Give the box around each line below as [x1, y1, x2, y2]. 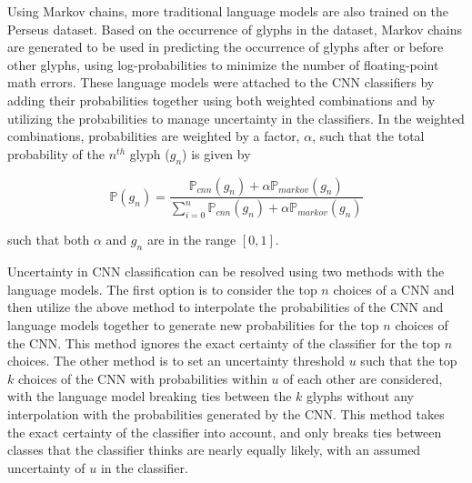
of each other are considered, [283, 368, 443, 387]
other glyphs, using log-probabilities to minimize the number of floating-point [7, 55, 439, 74]
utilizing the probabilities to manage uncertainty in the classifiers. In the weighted [7, 108, 465, 127]
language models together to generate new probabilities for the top [7, 316, 379, 334]
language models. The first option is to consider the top [7, 279, 317, 298]
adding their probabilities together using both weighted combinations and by [7, 90, 436, 109]
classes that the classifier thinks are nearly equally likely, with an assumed [7, 440, 421, 459]
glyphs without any [306, 387, 414, 406]
